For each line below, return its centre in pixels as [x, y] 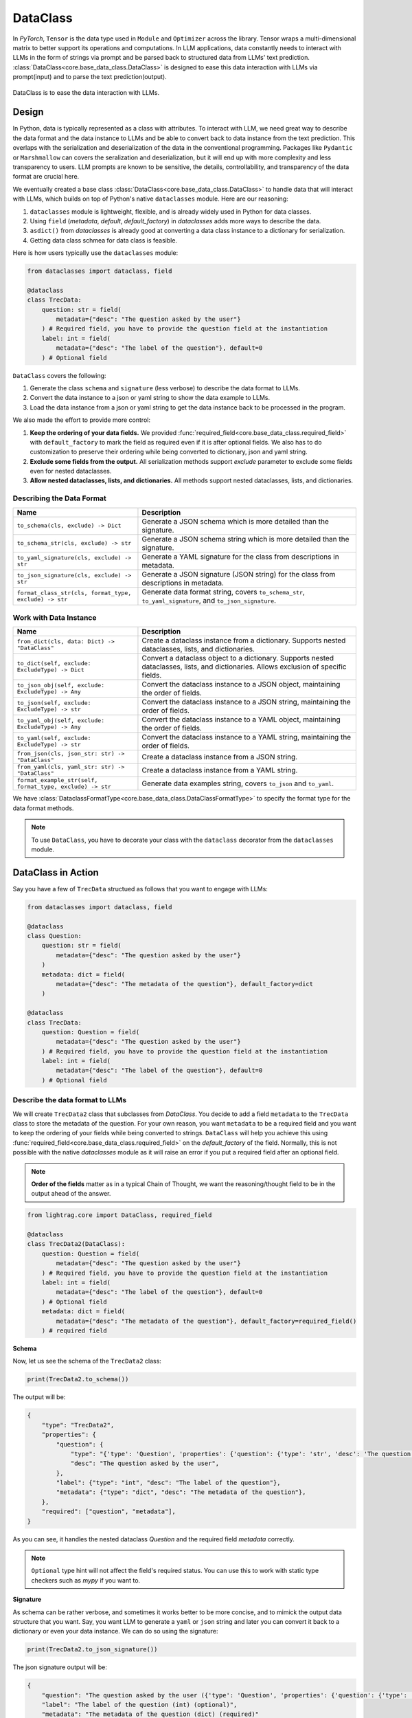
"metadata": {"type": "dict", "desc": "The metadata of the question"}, [181, 1492]
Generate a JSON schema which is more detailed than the [236, 521]
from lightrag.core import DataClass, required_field [119, 1215]
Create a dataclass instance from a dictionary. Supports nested [244, 640]
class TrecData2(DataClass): [76, 1244]
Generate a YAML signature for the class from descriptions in [240, 557]
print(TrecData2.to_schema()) [78, 1379]
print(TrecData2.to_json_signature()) [92, 1650]
